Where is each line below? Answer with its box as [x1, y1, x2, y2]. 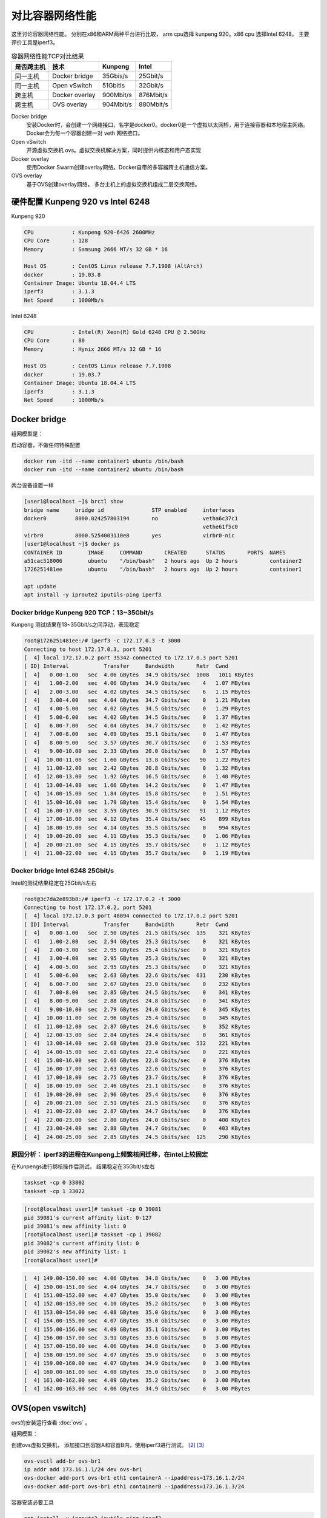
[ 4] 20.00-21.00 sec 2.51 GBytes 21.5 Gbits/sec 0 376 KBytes [24, 1100, 251, 1106]
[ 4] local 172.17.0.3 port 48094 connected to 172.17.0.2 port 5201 [24, 913, 239, 919]
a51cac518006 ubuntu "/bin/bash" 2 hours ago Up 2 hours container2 [24, 557, 302, 564]
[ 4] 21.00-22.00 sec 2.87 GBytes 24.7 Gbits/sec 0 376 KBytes [24, 1108, 251, 1115]
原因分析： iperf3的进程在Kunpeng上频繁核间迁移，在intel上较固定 [11, 1150, 208, 1159]
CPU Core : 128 [24, 237, 88, 244]
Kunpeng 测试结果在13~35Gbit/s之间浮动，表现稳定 [11, 621, 140, 628]
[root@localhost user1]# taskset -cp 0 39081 [24, 1206, 162, 1213]
